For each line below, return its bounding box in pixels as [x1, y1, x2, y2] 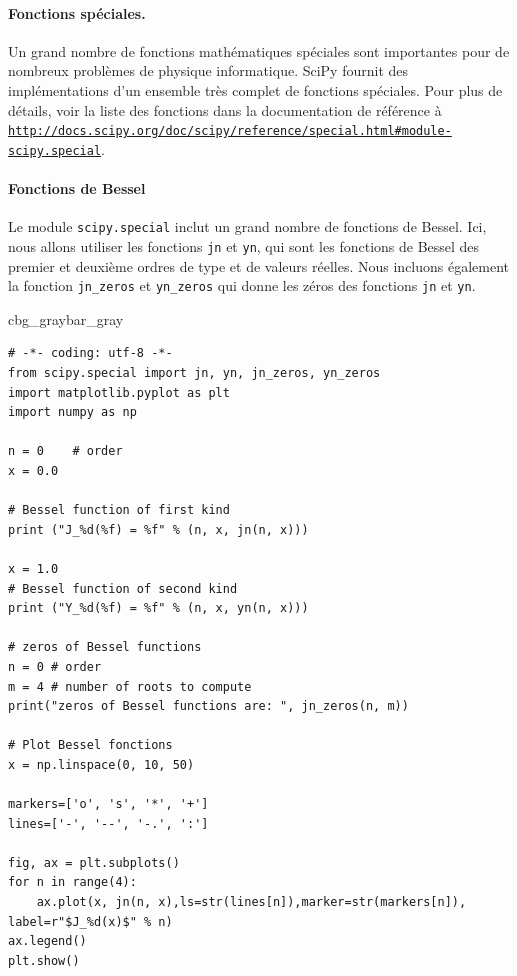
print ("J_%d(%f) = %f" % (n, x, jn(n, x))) [8, 522, 309, 537]
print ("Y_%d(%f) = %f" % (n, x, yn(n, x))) [8, 601, 309, 616]
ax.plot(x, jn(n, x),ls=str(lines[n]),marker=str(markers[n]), [36, 895, 467, 910]
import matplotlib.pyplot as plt [8, 385, 230, 400]
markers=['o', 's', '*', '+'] [8, 797, 209, 812]
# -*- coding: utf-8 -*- [8, 346, 173, 361]
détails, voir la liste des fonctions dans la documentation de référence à [8, 99, 442, 120]
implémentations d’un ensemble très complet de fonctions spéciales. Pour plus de [8, 79, 503, 100]
